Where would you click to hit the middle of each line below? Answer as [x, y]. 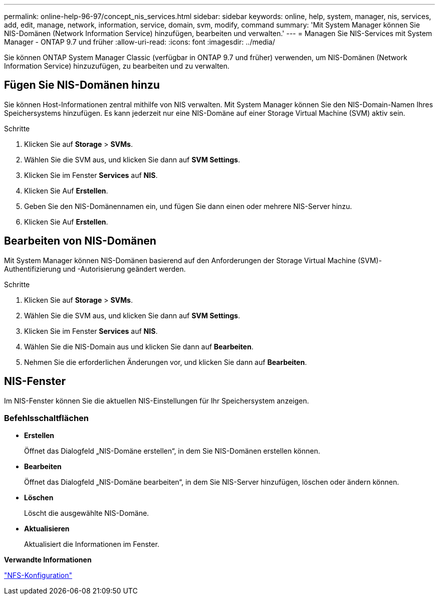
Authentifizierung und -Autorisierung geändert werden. [95, 269]
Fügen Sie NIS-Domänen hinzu [82, 85]
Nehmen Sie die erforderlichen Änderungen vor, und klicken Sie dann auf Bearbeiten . [166, 362]
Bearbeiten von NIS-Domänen [80, 241]
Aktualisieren [47, 529]
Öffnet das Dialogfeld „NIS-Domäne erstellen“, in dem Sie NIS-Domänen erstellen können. [172, 451]
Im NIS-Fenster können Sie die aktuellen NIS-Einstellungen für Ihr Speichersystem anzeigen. [157, 401]
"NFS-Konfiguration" [38, 575]
